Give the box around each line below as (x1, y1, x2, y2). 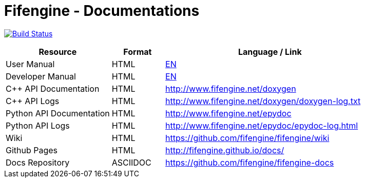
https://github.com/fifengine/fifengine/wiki (165, 132, 330, 143)
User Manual (6, 58, 55, 69)
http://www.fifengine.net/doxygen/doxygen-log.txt (165, 95, 361, 106)
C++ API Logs (6, 95, 60, 106)
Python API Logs (6, 120, 70, 131)
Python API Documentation (6, 108, 110, 118)
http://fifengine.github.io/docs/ (165, 145, 284, 155)
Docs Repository (6, 157, 70, 168)
